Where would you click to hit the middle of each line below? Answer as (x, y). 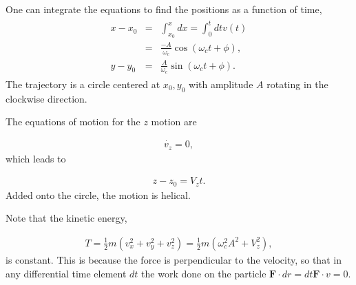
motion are (174, 122)
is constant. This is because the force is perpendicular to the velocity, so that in (174, 259)
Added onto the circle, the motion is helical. (98, 194)
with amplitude (221, 84)
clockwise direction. (46, 98)
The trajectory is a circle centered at (83, 84)
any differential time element (66, 273)
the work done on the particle (204, 273)
